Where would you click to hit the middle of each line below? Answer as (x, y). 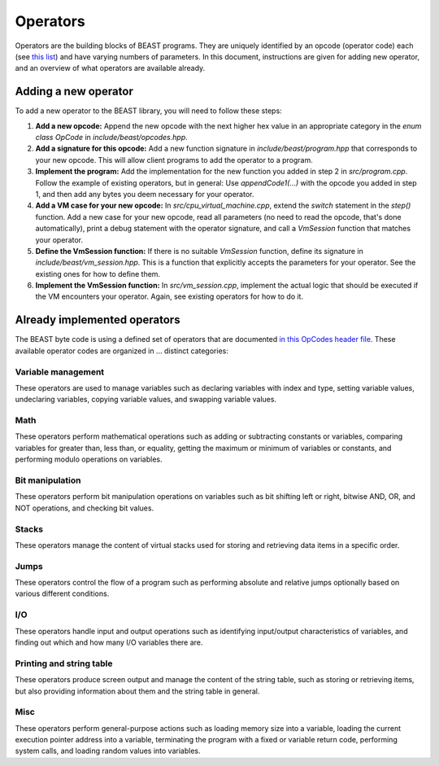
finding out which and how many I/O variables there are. (109, 642)
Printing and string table (64, 663)
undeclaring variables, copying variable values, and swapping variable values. (146, 400)
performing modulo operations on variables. (89, 459)
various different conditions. (62, 593)
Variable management (60, 372)
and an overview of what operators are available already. (110, 68)
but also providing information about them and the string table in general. (137, 691)
